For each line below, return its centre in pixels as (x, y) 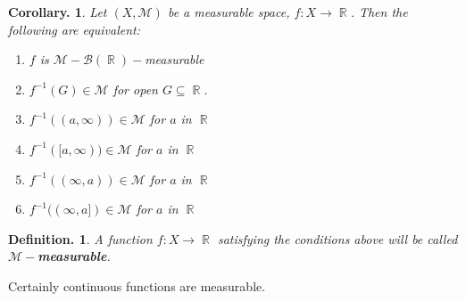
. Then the (379, 12)
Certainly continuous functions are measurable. (137, 285)
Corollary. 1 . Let (58, 12)
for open (135, 89)
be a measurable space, (229, 12)
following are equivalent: (74, 29)
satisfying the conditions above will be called (337, 238)
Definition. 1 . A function (80, 238)
